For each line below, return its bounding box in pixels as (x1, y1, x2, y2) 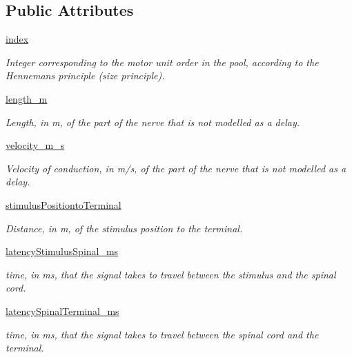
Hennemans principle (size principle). (6, 68, 165, 83)
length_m (6, 91, 48, 105)
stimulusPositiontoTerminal (6, 197, 121, 212)
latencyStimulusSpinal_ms (6, 244, 119, 258)
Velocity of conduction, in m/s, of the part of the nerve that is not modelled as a (6, 161, 346, 175)
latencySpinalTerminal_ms (6, 303, 119, 318)
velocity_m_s (6, 138, 65, 152)
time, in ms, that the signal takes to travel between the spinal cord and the (6, 327, 319, 341)
